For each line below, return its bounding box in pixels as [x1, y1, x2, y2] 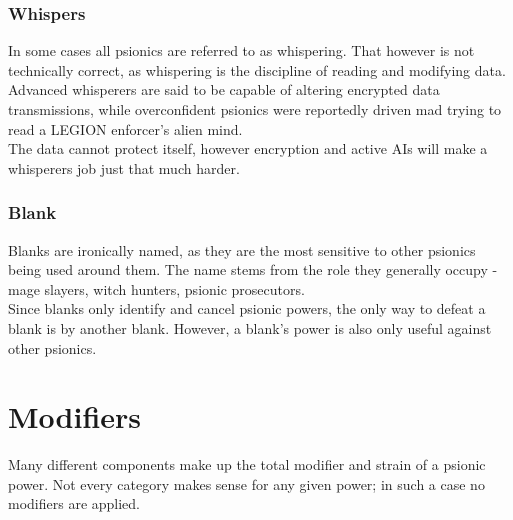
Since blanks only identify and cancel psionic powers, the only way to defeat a [8, 298, 486, 319]
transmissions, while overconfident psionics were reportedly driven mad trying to [8, 99, 502, 119]
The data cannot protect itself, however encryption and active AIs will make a [8, 138, 488, 159]
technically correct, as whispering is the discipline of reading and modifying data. [8, 59, 506, 80]
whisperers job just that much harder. [8, 157, 240, 178]
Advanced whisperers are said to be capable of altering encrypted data [8, 79, 440, 100]
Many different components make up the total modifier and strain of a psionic [8, 454, 486, 475]
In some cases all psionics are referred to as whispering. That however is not [8, 40, 475, 61]
